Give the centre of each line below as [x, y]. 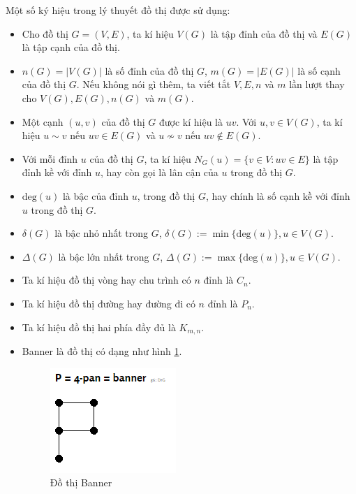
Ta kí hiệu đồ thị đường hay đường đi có [109, 303]
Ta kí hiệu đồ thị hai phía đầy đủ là [99, 327]
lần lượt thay [317, 84]
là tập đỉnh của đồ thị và [264, 33]
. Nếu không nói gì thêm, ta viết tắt [154, 84]
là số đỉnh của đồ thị [149, 70]
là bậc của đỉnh [96, 195]
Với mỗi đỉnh [50, 158]
